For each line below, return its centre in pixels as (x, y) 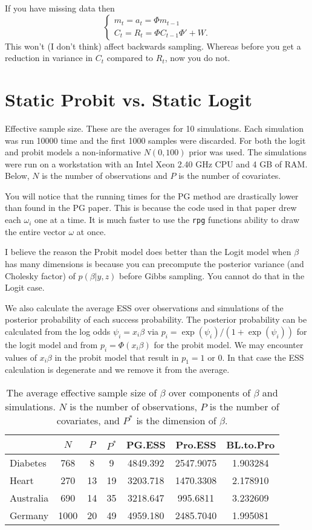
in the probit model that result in (117, 357)
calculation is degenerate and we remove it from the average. (117, 370)
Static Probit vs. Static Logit (128, 99)
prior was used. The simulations (248, 152)
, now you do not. (197, 58)
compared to (130, 58)
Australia (29, 498)
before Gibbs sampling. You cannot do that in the (212, 275)
